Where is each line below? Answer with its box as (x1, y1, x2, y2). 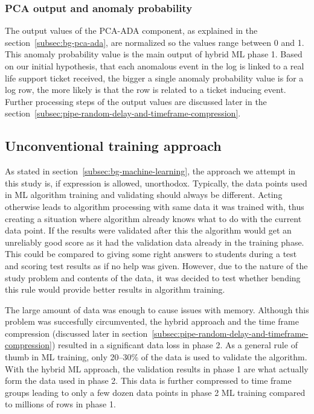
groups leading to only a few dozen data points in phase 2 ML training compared (5, 386, 306, 398)
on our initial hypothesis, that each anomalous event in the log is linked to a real (5, 60, 304, 72)
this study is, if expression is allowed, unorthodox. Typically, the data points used (5, 176, 307, 189)
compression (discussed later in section (5, 326, 148, 339)
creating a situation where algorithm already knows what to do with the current (5, 212, 302, 225)
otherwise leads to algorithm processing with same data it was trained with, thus (5, 200, 304, 212)
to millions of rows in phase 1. (5, 398, 116, 410)
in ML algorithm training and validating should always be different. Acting (5, 188, 283, 201)
